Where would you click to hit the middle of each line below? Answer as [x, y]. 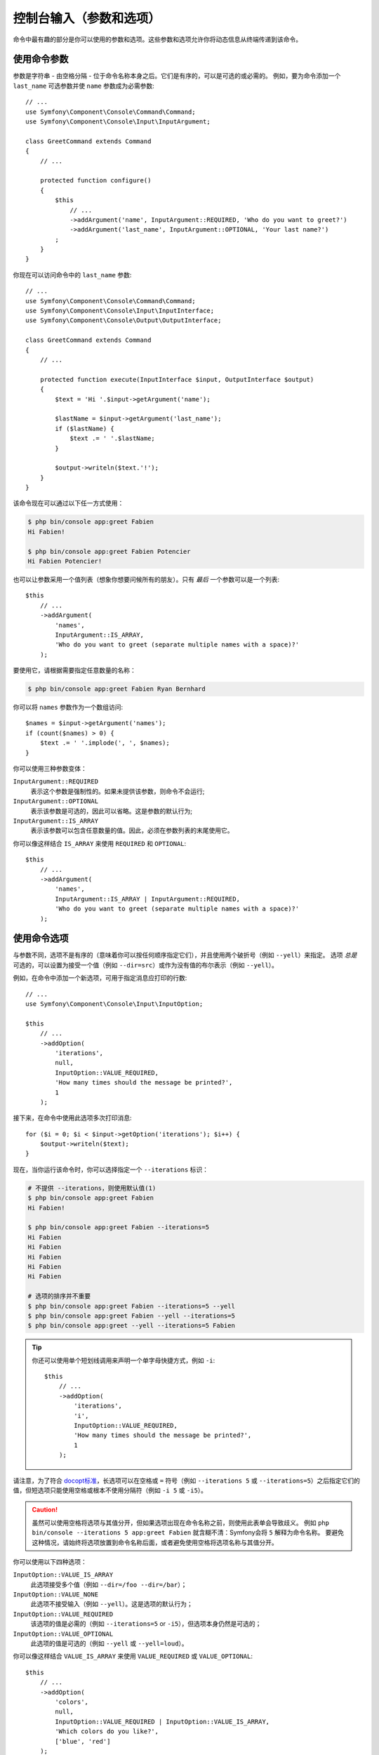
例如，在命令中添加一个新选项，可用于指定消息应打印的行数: [100, 978]
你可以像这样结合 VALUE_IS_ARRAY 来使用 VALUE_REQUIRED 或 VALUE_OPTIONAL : [133, 1656]
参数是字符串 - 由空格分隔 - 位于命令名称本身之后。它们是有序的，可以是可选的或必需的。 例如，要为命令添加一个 [177, 76]
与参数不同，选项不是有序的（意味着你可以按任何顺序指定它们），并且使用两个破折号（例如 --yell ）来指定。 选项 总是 [185, 955]
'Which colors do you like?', [107, 1731]
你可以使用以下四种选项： [50, 1561]
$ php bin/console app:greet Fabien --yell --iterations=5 [131, 1316]
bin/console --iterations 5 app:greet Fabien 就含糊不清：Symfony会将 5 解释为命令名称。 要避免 [188, 1532]
